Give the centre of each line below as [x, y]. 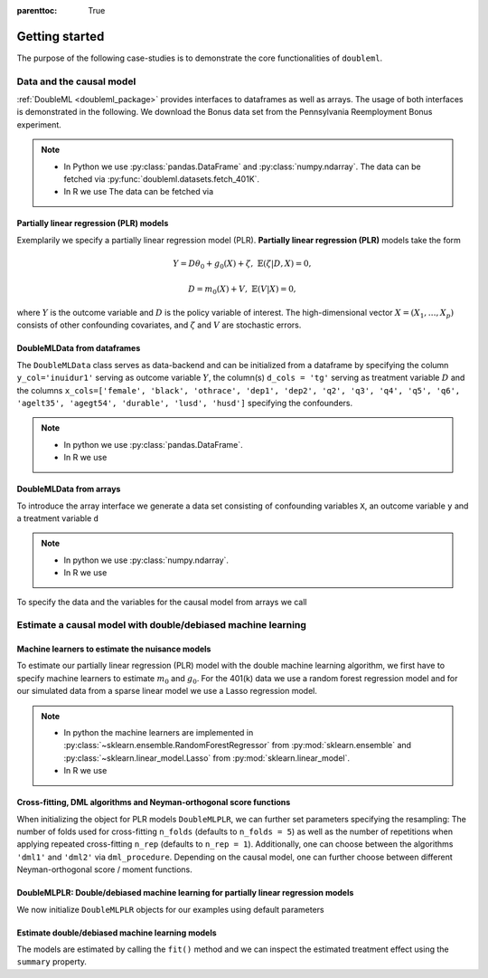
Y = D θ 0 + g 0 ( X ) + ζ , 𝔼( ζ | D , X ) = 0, [242, 264]
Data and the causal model [76, 81]
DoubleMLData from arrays [69, 489]
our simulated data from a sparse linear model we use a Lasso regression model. [167, 691]
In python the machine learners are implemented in [159, 733]
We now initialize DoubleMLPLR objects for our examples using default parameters [170, 909]
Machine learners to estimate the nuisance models [114, 649]
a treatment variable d [58, 518]
